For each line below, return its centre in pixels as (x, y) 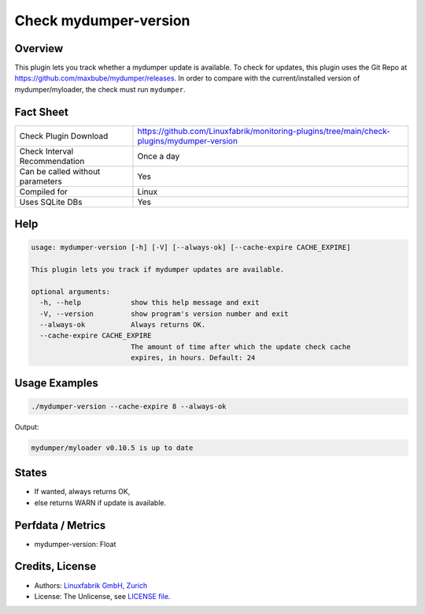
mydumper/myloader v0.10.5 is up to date (112, 448)
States (31, 473)
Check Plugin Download (64, 136)
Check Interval (46, 151)
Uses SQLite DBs (51, 202)
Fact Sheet (41, 112)
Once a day (159, 156)
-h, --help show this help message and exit (150, 303)
